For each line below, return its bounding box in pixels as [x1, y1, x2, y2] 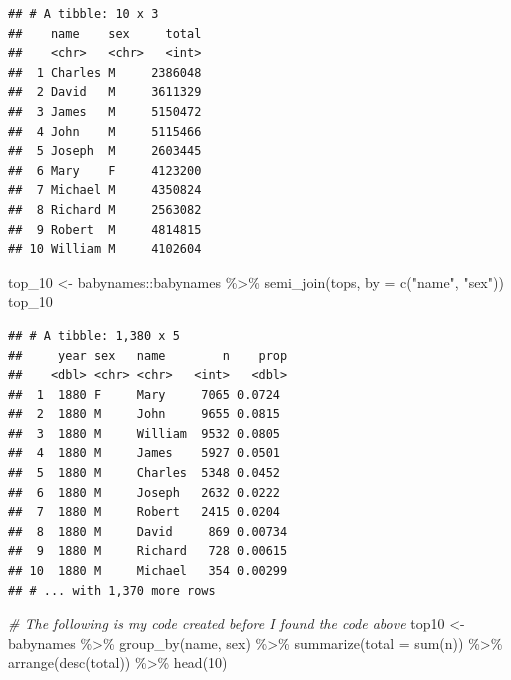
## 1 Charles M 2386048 [8, 65, 202, 80]
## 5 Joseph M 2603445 [8, 144, 202, 159]
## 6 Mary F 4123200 [8, 163, 202, 178]
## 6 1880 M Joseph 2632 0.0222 [8, 485, 281, 500]
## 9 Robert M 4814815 [8, 222, 202, 237]
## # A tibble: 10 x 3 [8, 7, 159, 21]
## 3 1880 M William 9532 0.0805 [8, 426, 281, 441]
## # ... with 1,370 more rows [8, 583, 216, 598]
